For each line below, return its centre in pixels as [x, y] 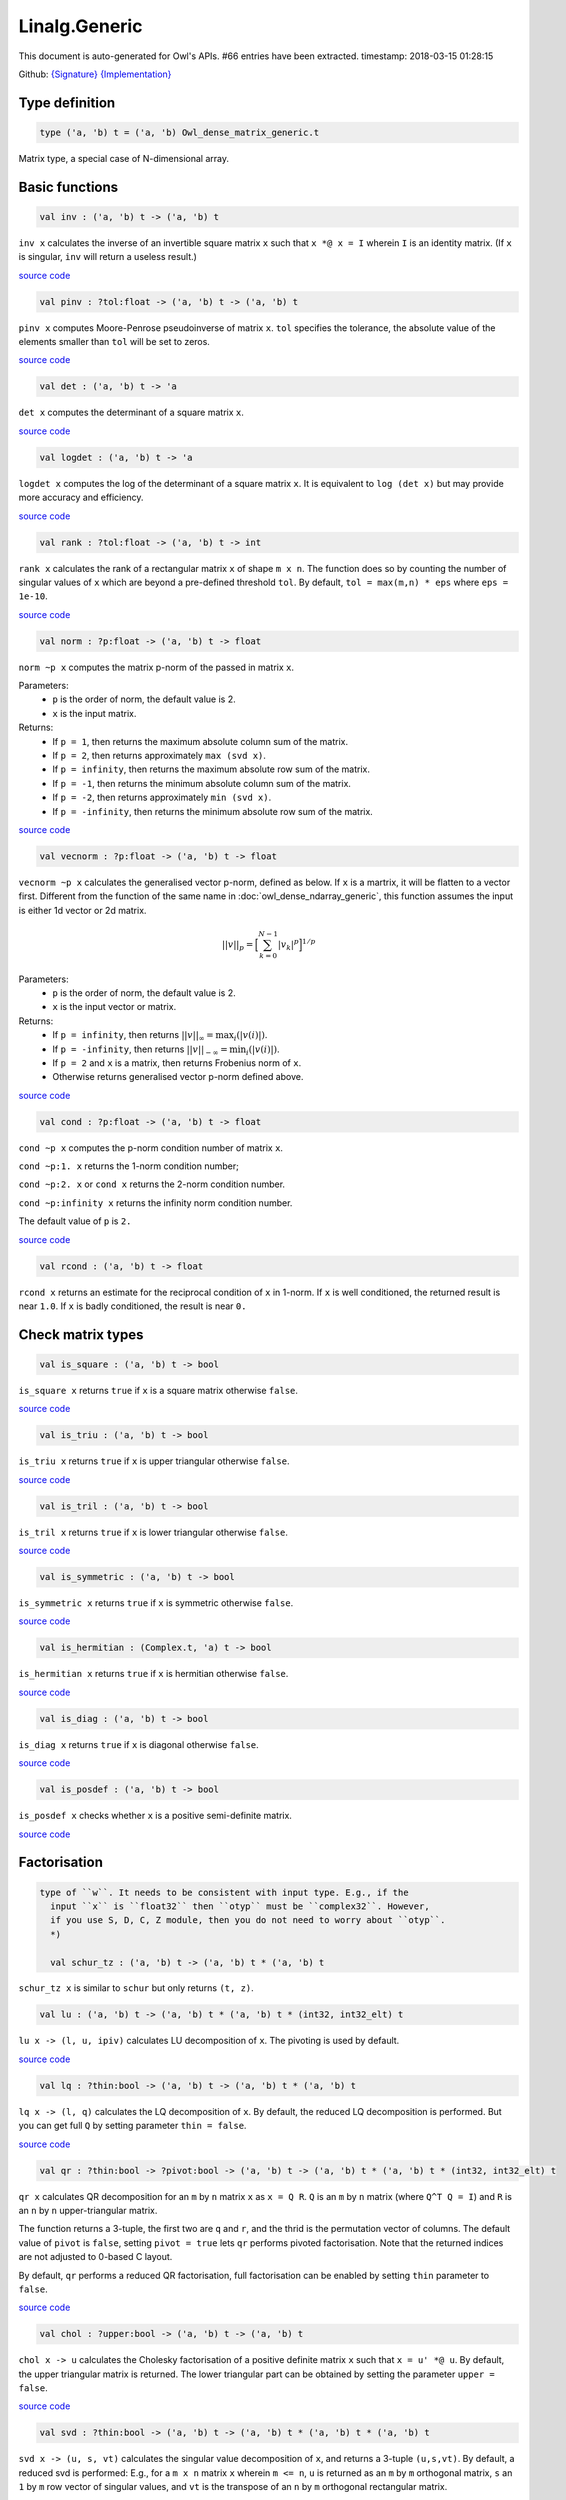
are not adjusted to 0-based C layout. [95, 2257]
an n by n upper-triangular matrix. [88, 2210]
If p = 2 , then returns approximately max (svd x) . [159, 755]
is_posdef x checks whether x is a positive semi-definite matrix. [155, 1816]
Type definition [67, 102]
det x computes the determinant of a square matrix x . [131, 412]
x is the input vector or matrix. [114, 1007]
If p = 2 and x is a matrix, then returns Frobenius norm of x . [177, 1062]
